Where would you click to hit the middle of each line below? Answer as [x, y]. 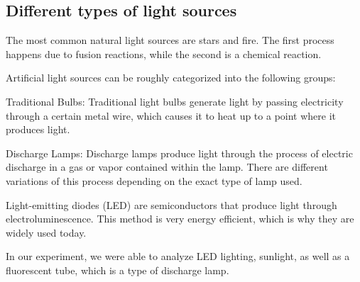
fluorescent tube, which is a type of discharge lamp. [118, 270]
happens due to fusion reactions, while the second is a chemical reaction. [164, 53]
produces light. [38, 129]
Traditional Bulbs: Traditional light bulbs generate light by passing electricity [175, 101]
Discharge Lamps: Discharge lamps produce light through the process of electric [179, 153]
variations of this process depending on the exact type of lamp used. [154, 180]
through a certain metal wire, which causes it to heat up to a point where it [171, 115]
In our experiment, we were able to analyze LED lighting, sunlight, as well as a [178, 256]
